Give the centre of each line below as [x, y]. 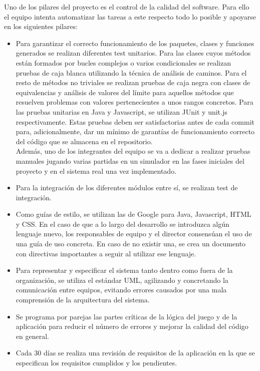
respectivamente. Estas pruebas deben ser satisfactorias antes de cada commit [135, 121]
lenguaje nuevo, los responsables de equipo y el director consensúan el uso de [134, 234]
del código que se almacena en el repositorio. [84, 141]
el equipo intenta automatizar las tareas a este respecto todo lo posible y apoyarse [130, 16]
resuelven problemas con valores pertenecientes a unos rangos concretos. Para [135, 102]
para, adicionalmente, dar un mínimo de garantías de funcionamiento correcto [135, 131]
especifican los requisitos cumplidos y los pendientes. [96, 362]
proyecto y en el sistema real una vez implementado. [96, 170]
